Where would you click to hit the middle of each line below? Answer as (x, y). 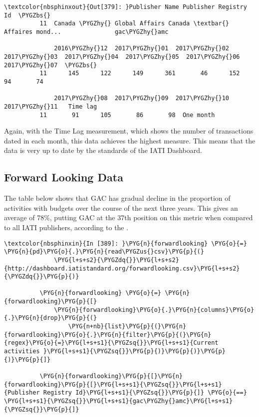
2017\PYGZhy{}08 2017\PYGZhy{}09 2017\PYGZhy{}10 (142, 98)
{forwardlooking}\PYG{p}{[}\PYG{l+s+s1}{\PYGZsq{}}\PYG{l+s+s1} (113, 384)
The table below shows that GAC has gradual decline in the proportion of (117, 198)
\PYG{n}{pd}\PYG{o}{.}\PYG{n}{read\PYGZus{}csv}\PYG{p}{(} (104, 252)
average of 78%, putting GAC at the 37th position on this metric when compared (129, 217)
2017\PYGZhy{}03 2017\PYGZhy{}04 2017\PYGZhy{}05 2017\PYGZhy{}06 (122, 57)
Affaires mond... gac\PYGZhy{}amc (86, 32)
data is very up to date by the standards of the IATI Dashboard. (103, 150)
